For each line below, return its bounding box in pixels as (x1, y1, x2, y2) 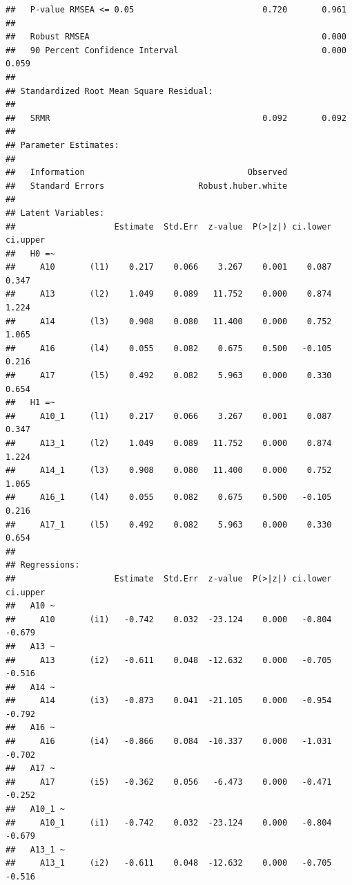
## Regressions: (6, 560, 80, 570)
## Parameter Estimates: (6, 140, 119, 150)
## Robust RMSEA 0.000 (6, 32, 346, 42)
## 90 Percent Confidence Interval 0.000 (6, 45, 346, 55)
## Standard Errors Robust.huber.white (6, 180, 288, 191)
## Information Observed (6, 167, 288, 178)
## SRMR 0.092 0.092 (6, 113, 346, 123)
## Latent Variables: (6, 207, 105, 218)
